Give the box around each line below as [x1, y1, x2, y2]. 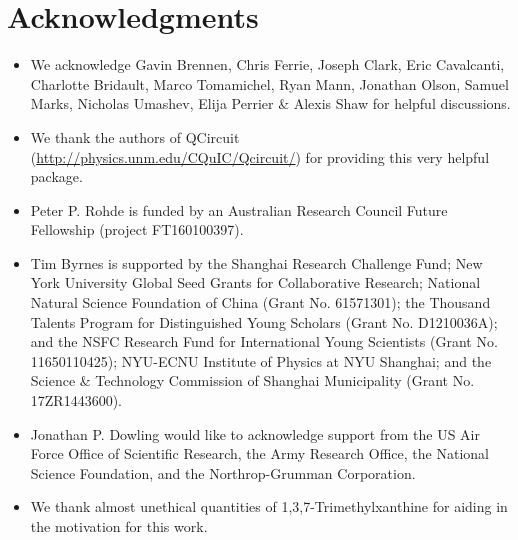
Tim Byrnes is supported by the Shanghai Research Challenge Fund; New [30, 252, 483, 273]
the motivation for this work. [30, 516, 208, 536]
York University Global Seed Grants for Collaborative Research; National [30, 272, 481, 293]
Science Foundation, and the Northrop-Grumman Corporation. [30, 462, 416, 483]
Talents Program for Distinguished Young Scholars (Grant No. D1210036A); [30, 311, 498, 332]
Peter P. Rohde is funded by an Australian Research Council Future [30, 199, 448, 220]
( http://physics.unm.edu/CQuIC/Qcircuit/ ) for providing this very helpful [30, 146, 490, 167]
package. [30, 166, 83, 187]
